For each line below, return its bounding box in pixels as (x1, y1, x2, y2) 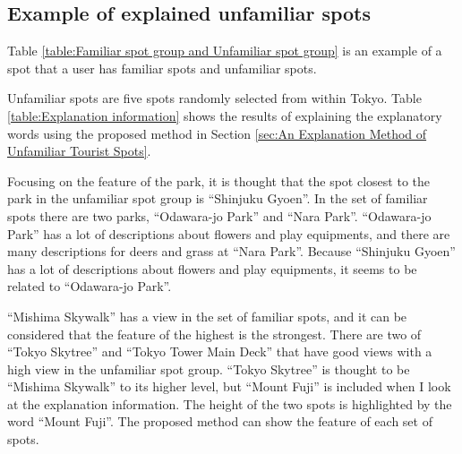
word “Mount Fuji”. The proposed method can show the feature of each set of (7, 412, 432, 431)
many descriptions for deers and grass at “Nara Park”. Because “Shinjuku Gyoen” (7, 242, 456, 261)
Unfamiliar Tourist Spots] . (7, 141, 151, 160)
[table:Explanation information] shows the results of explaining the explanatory (7, 106, 442, 124)
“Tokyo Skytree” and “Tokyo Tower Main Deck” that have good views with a (7, 342, 432, 361)
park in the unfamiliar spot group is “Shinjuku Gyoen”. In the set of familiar (7, 189, 428, 208)
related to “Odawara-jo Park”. (7, 277, 172, 296)
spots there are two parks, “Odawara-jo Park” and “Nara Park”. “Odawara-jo (7, 206, 432, 225)
